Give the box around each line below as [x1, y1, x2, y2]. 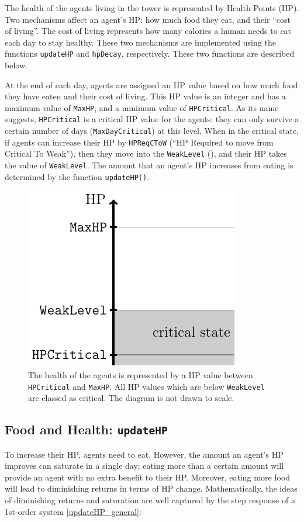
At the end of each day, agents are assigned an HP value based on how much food [5, 78, 298, 91]
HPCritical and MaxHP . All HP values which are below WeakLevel [28, 380, 265, 392]
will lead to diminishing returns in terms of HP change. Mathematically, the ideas [5, 482, 298, 495]
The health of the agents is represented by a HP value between [28, 369, 253, 381]
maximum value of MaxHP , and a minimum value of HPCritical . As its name [5, 101, 279, 113]
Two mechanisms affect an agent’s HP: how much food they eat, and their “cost [5, 13, 291, 25]
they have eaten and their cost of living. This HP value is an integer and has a [5, 90, 286, 102]
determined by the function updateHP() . [5, 170, 150, 182]
